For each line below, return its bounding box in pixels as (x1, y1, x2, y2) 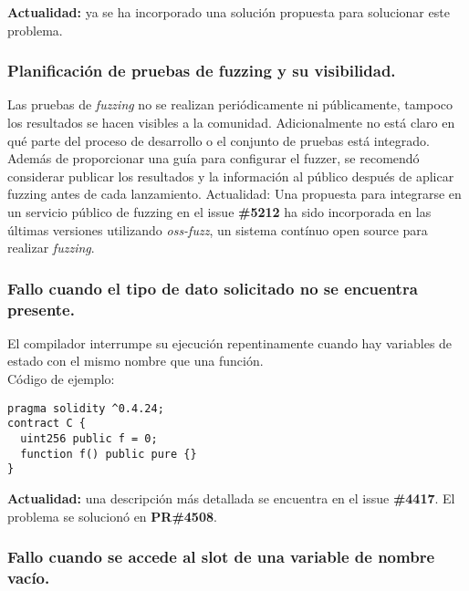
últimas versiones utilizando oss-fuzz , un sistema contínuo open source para (7, 220, 428, 239)
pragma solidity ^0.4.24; (7, 401, 164, 415)
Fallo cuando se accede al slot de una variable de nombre (7, 545, 435, 568)
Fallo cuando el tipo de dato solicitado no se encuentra (7, 276, 418, 299)
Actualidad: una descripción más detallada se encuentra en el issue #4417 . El (7, 488, 455, 507)
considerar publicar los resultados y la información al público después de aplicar (7, 166, 454, 185)
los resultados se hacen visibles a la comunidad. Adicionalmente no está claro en (7, 113, 455, 131)
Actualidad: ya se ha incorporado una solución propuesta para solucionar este (7, 3, 450, 21)
